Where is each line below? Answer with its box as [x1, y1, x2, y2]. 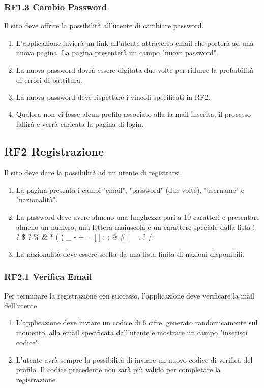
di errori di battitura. [16, 74, 82, 85]
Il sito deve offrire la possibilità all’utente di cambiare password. [4, 20, 204, 31]
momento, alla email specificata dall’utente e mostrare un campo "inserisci [16, 327, 248, 338]
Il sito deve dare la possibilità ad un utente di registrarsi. [4, 167, 182, 178]
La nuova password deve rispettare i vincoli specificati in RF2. [16, 92, 211, 102]
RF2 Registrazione [4, 143, 104, 159]
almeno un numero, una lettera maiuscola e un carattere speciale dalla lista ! [16, 221, 255, 232]
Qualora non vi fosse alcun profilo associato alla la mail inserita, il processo [16, 108, 251, 119]
